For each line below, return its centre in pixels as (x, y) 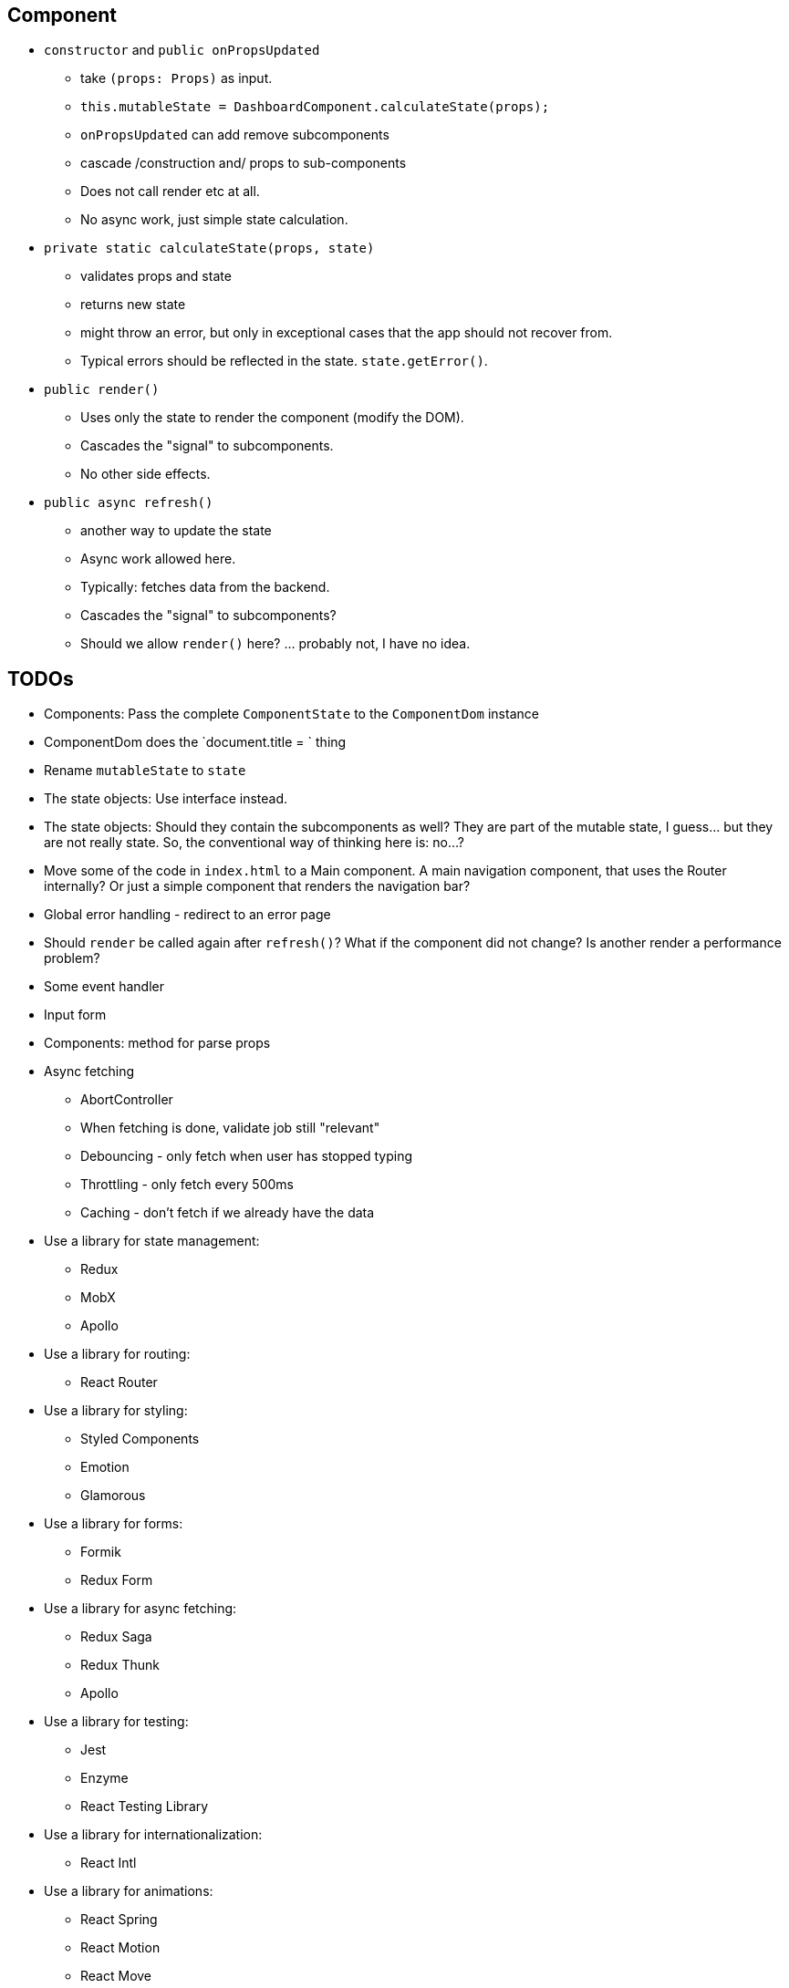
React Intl (109, 1863)
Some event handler (104, 987)
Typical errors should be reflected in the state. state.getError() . (284, 361)
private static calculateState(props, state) (209, 248)
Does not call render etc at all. (170, 192)
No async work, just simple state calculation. (214, 220)
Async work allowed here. (158, 559)
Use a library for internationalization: (153, 1835)
